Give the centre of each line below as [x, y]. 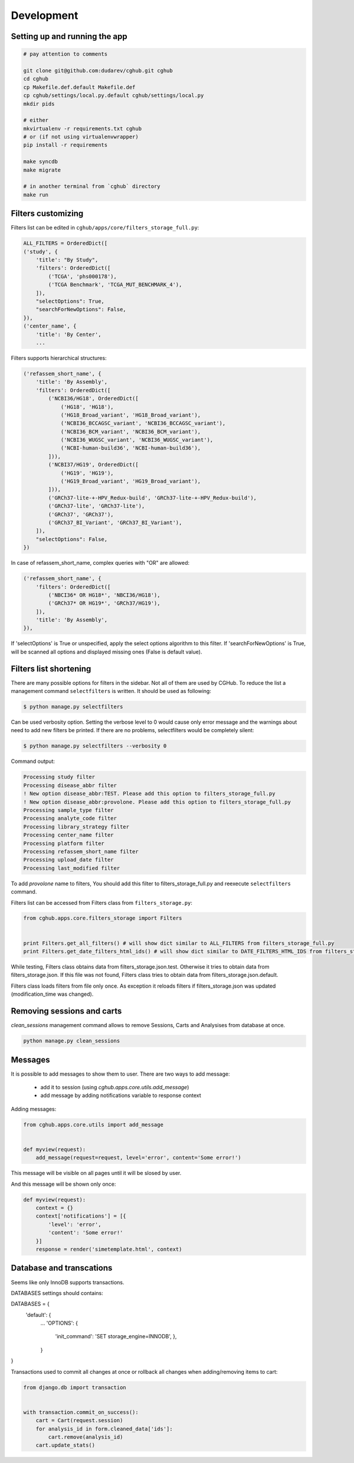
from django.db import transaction [75, 1387]
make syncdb [41, 162]
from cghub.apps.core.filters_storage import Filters [103, 918]
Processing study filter [59, 777]
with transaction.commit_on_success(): [81, 1412]
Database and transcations [62, 1268]
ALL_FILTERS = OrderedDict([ [65, 243]
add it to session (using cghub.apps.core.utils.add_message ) [115, 1087]
